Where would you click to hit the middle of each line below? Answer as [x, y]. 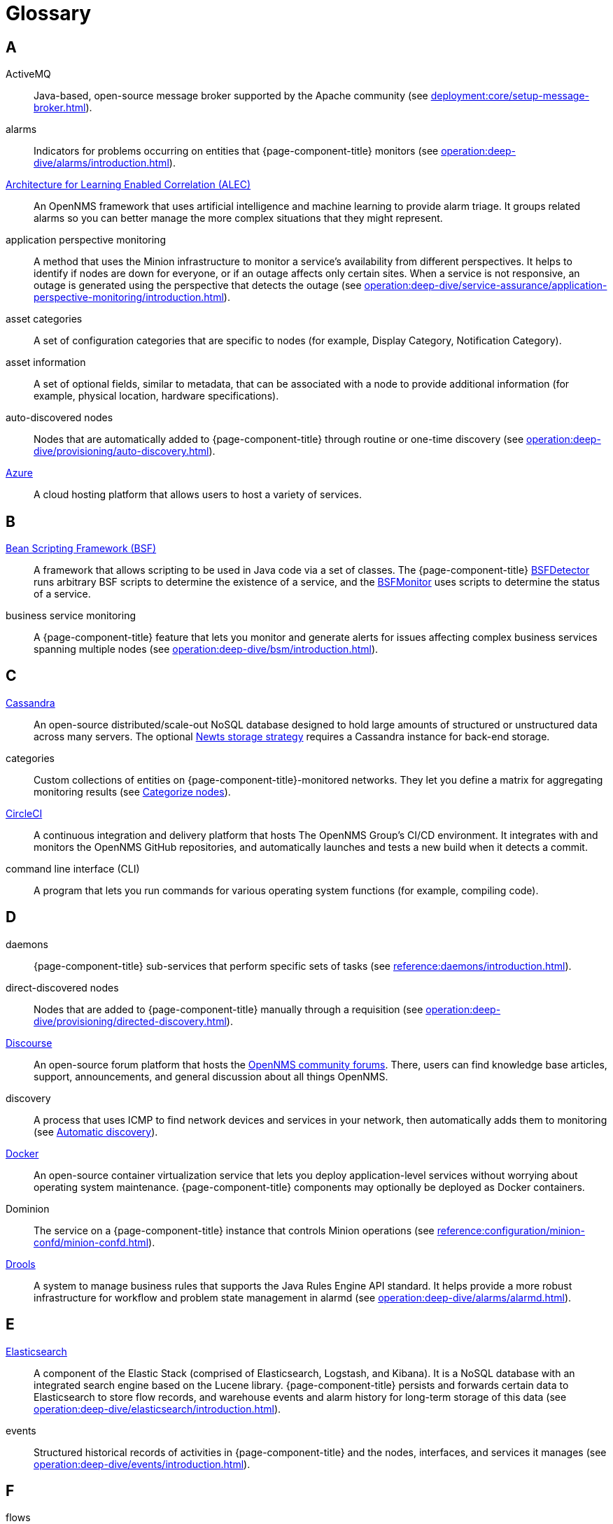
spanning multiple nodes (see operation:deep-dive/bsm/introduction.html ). [206, 649]
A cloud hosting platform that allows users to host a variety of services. [198, 495]
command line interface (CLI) [73, 868]
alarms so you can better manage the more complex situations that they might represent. [238, 218]
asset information [46, 362]
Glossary [49, 13]
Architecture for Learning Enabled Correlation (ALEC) [128, 185]
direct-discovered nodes [62, 987]
